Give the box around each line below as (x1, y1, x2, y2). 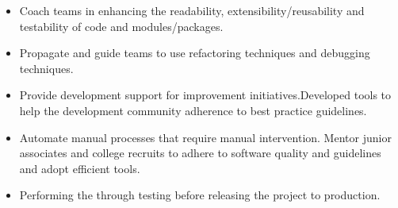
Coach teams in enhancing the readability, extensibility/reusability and (19, 2, 365, 18)
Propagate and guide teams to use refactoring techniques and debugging (19, 44, 370, 61)
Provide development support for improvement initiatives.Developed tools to (19, 87, 392, 103)
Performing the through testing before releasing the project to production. (19, 187, 381, 203)
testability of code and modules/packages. (19, 17, 224, 34)
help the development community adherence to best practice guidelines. (19, 102, 367, 118)
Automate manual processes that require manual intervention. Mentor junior (19, 129, 392, 145)
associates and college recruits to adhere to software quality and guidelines (19, 144, 381, 161)
